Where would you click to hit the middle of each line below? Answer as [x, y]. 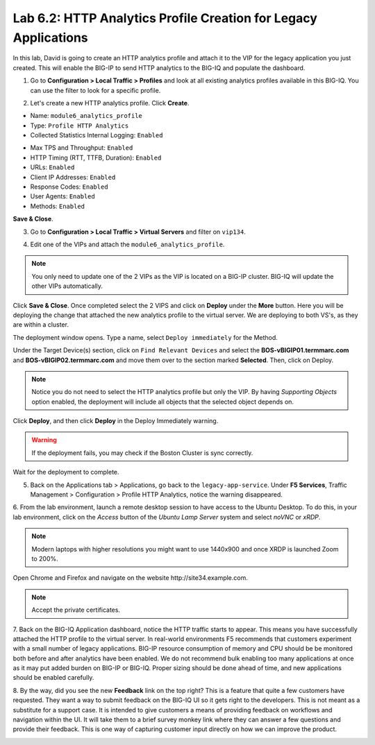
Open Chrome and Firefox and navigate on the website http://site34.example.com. [130, 578]
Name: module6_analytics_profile [86, 116]
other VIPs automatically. [67, 286]
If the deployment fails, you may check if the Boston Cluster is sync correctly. [142, 453]
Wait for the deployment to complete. [66, 472]
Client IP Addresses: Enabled [73, 177]
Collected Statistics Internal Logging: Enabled [97, 135]
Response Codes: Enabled [69, 187]
